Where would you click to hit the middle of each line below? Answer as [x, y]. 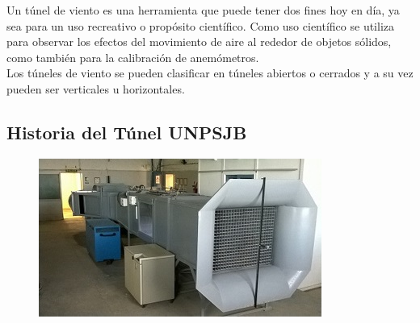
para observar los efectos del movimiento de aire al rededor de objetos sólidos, [199, 41]
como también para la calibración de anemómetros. [133, 57]
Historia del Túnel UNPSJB [127, 132]
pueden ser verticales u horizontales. [96, 88]
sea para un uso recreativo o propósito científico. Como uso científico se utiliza [201, 25]
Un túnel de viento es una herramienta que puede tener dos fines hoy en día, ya [203, 10]
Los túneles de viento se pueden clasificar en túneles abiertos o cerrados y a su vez [210, 73]
